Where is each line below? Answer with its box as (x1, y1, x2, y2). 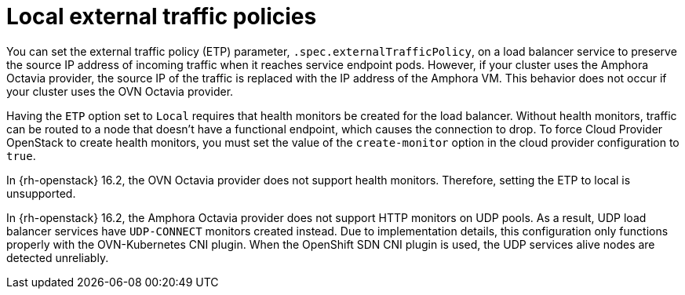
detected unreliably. (6, 250, 109, 264)
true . (6, 148, 36, 162)
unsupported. (6, 186, 76, 200)
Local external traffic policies (6, 3, 317, 30)
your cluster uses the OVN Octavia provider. (6, 84, 234, 98)
